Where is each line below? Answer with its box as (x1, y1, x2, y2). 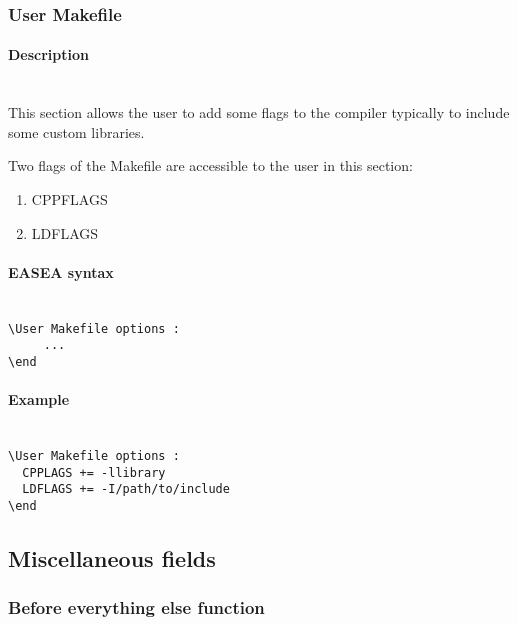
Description (8, 44, 90, 65)
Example (8, 389, 70, 410)
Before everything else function (8, 595, 265, 620)
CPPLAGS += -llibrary (22, 465, 166, 480)
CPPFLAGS (31, 189, 108, 210)
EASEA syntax (8, 261, 114, 282)
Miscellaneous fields (8, 542, 216, 573)
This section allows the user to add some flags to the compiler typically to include (8, 102, 510, 123)
